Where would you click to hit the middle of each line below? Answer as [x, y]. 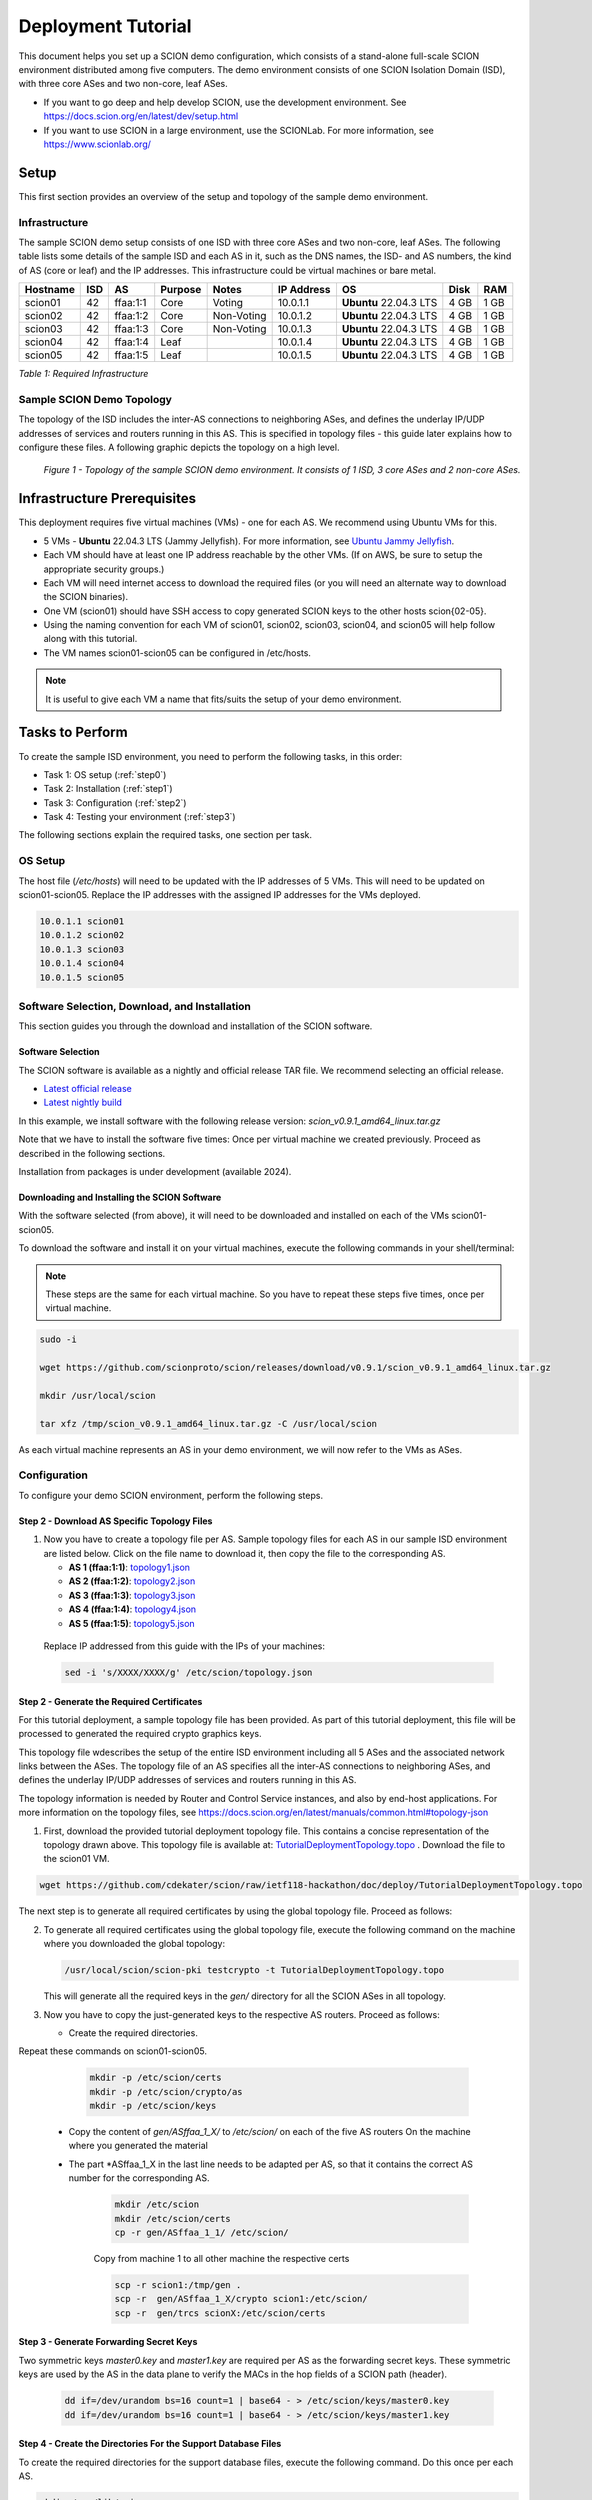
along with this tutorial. [90, 639]
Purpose [181, 290]
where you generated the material [138, 2146]
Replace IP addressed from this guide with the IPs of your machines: [184, 1646]
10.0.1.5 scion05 [82, 977]
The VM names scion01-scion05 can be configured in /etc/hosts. [177, 652]
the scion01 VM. [76, 1859]
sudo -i [58, 1339]
